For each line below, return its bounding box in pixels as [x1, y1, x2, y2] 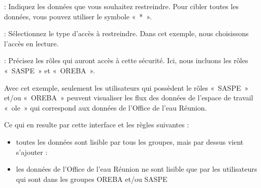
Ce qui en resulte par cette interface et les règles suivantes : [4, 119, 189, 130]
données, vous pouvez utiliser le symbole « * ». [4, 11, 152, 21]
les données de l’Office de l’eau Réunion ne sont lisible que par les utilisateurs [16, 164, 257, 174]
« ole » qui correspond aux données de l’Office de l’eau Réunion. [4, 102, 207, 113]
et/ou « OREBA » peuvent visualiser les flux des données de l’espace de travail [4, 92, 253, 103]
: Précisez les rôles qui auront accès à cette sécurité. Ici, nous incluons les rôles [4, 55, 248, 66]
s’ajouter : [16, 146, 48, 157]
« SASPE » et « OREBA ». [4, 65, 95, 75]
